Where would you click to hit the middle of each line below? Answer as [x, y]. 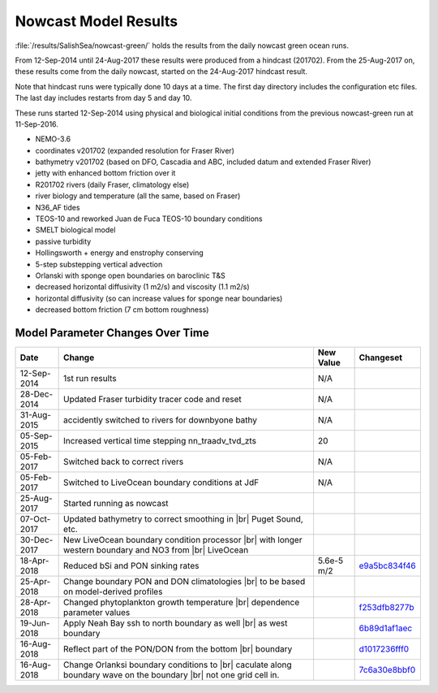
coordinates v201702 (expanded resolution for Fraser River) [135, 150]
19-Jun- [35, 623]
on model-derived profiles [113, 591]
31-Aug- [36, 415]
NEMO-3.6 [53, 139]
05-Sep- [36, 436]
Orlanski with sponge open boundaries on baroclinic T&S [131, 275]
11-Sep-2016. [36, 124]
